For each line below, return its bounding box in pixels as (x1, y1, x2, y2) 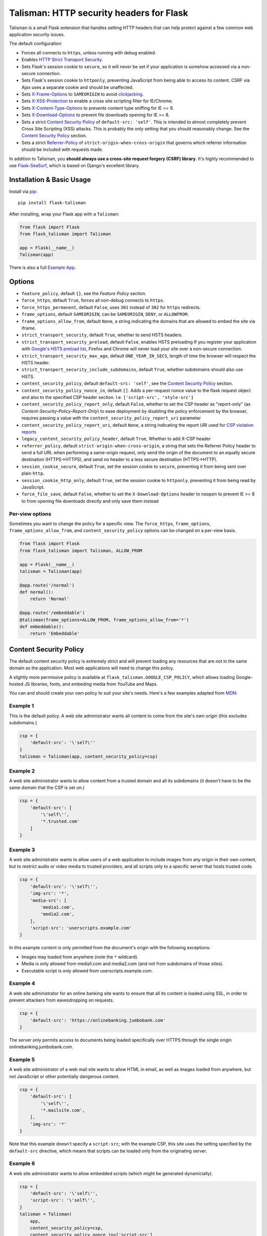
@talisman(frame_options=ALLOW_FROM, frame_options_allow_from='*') (19, 617, 189, 622)
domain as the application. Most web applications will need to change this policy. (9, 665, 174, 671)
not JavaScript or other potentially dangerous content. (9, 1073, 120, 1079)
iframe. (21, 325, 37, 331)
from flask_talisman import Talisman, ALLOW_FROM (19, 548, 142, 553)
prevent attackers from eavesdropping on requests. (9, 997, 114, 1003)
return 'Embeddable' (30, 631, 80, 636)
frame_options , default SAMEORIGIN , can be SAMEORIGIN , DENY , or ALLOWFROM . (21, 311, 189, 317)
